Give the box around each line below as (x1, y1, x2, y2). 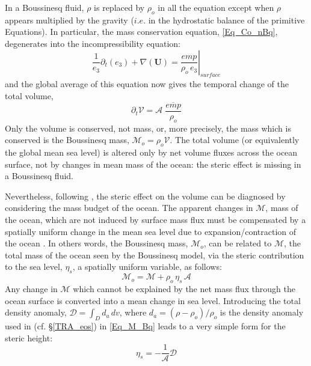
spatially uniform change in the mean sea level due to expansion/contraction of (5, 225, 297, 237)
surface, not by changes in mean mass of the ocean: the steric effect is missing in (5, 157, 301, 170)
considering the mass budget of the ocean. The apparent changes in (5, 201, 253, 214)
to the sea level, (5, 260, 63, 273)
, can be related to (203, 237, 272, 249)
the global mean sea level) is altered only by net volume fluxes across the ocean (5, 146, 298, 159)
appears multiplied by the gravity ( (5, 13, 134, 26)
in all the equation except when (158, 1, 274, 13)
